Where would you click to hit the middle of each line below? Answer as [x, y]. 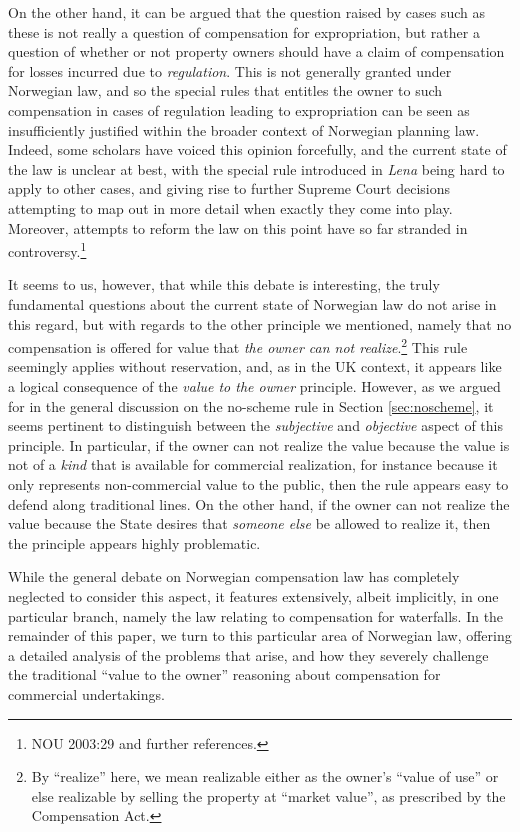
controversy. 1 [47, 249]
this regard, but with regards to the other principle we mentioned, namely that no [260, 323]
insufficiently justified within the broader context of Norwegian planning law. [244, 129]
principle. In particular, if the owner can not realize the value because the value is [259, 444]
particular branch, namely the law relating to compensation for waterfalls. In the [256, 615]
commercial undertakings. [86, 693]
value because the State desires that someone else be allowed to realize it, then [249, 523]
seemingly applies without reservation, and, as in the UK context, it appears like [255, 366]
